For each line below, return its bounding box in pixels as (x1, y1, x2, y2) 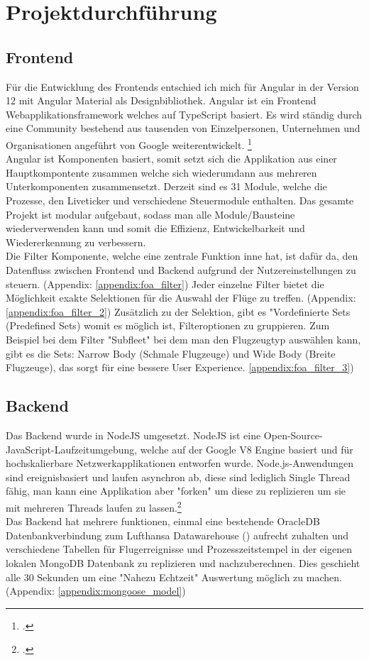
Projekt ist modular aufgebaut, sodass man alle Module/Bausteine (6, 207, 295, 221)
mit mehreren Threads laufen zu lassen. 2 (6, 497, 182, 515)
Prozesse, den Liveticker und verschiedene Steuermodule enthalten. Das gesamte (6, 192, 354, 207)
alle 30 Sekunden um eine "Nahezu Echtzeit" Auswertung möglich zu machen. (6, 569, 342, 584)
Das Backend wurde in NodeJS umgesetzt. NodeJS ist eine (6, 427, 261, 442)
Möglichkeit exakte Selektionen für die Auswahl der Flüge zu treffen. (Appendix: (6, 290, 356, 305)
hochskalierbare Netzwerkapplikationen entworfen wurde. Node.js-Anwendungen (6, 456, 353, 471)
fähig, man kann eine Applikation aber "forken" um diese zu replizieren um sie (6, 483, 346, 498)
